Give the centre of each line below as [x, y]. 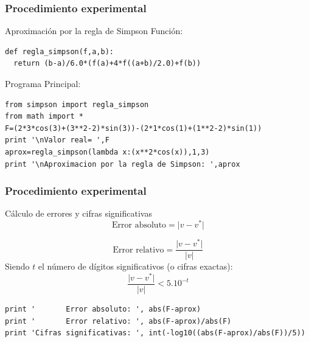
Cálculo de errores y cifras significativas [78, 213]
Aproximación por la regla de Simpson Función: [94, 31]
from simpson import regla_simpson [77, 104]
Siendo [17, 266]
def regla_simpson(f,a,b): [59, 51]
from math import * [44, 117]
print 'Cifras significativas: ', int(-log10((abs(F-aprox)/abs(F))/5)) [155, 333]
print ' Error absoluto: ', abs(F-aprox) [103, 309]
